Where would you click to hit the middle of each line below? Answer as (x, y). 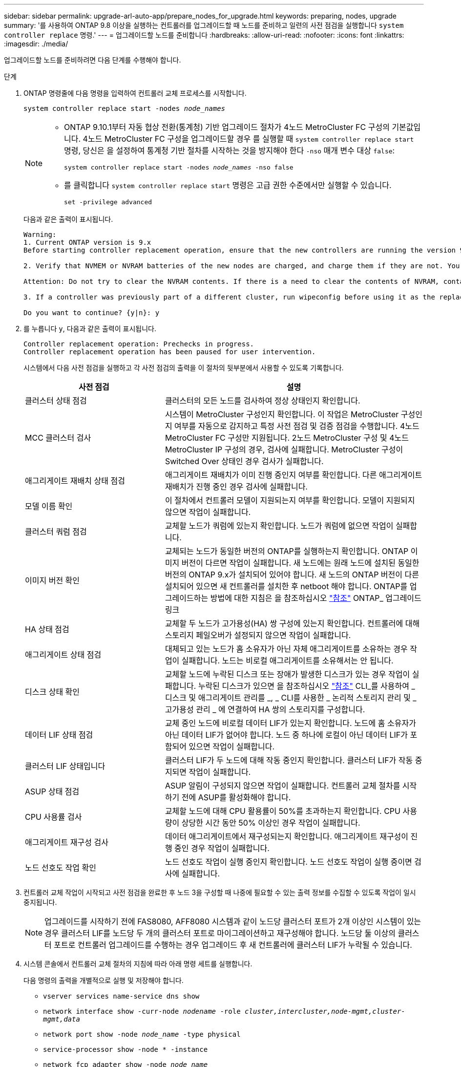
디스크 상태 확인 (52, 692)
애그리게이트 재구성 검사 (67, 842)
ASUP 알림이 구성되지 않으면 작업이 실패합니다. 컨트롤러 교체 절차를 (283, 786)
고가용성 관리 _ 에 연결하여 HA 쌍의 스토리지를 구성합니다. (265, 709)
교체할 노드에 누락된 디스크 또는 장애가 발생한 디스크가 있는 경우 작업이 (287, 674)
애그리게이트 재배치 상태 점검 (75, 481)
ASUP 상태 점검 (52, 791)
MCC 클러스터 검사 (58, 438)
